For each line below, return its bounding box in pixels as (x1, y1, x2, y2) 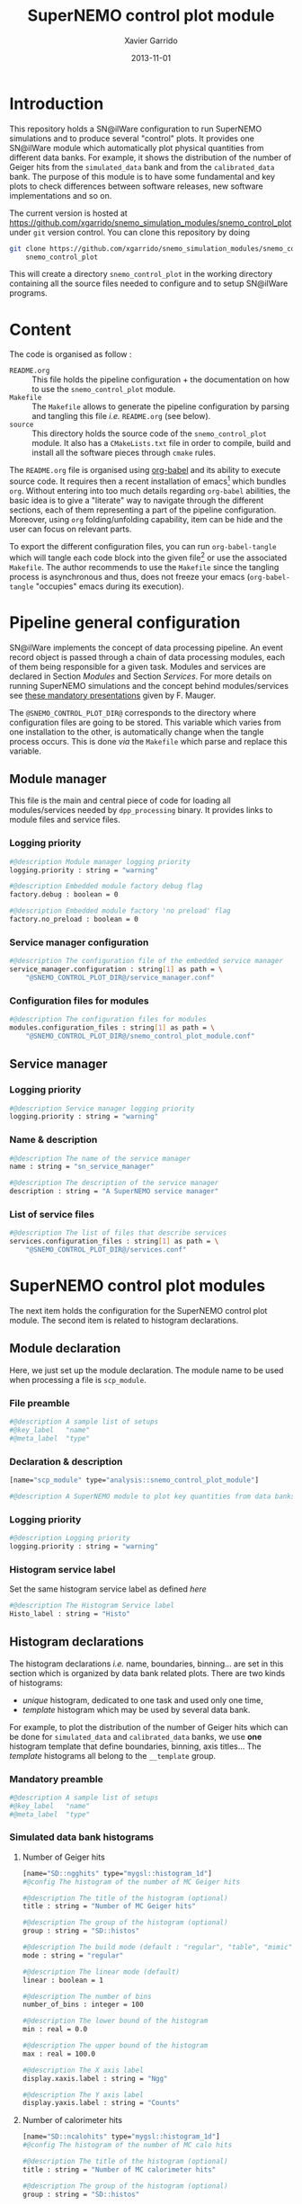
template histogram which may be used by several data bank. (22, 1704, 251, 1715)
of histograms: (9, 1677, 63, 1688)
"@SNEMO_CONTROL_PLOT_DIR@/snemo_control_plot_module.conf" (25, 1031, 255, 1040)
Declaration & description (9, 1455, 123, 1468)
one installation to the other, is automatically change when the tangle (9, 726, 264, 737)
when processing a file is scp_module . (9, 1374, 147, 1385)
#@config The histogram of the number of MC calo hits (22, 2141, 233, 2150)
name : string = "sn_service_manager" (9, 1162, 155, 1172)
